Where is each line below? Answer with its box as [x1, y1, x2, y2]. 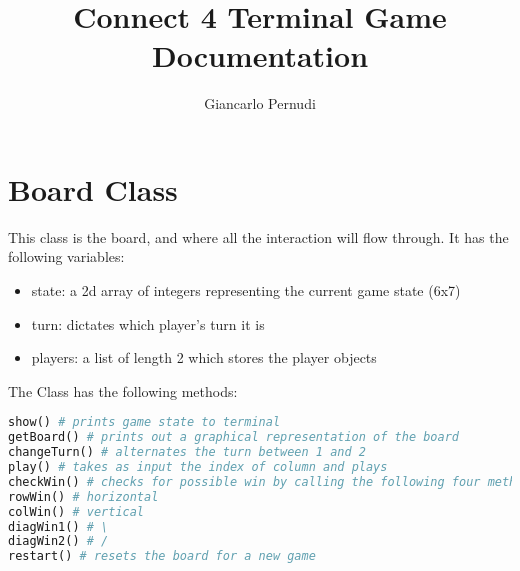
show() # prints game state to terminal [8, 415, 281, 430]
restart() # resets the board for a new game [8, 549, 316, 564]
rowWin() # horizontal [8, 489, 159, 504]
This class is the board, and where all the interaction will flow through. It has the [8, 226, 509, 247]
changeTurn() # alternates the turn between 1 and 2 [8, 445, 366, 460]
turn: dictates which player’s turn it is [31, 313, 265, 334]
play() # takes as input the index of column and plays [8, 460, 388, 475]
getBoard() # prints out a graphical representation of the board [8, 430, 460, 445]
